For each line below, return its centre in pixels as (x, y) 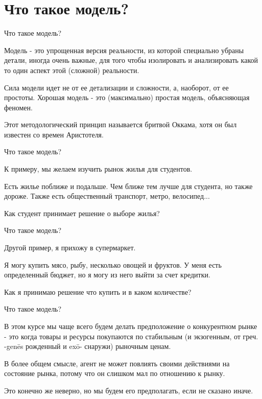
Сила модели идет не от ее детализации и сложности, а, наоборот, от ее (116, 87)
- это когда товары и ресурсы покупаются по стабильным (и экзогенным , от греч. (131, 336)
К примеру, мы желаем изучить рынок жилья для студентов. (98, 169)
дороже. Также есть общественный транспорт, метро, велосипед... (107, 196)
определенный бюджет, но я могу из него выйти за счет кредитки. (107, 275)
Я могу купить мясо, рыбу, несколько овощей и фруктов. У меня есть (113, 264)
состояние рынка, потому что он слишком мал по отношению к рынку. (115, 373)
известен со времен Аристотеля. (54, 134)
